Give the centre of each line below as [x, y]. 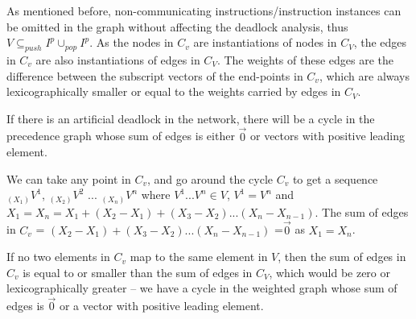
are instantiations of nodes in [265, 42]
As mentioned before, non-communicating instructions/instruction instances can [204, 10]
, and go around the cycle [210, 178]
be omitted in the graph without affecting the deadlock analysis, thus [177, 26]
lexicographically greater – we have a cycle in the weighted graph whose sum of [202, 288]
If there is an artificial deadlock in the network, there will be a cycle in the [191, 118]
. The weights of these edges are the [305, 59]
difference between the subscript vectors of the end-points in [155, 75]
